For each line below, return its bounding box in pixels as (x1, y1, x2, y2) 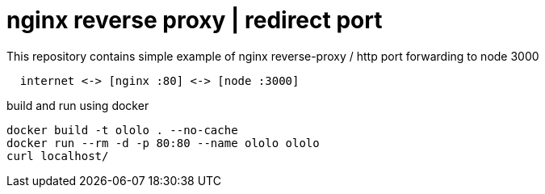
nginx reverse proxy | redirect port (6, 6, 383, 34)
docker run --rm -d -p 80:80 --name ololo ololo (6, 136, 320, 150)
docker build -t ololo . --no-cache (6, 123, 238, 137)
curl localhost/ (6, 149, 109, 162)
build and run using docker (6, 98, 149, 112)
